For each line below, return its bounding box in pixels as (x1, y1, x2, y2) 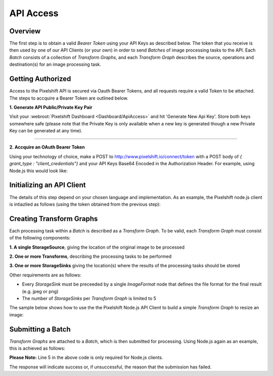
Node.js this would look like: (9, 167, 68, 174)
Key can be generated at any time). (9, 128, 83, 134)
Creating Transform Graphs (9, 214, 98, 223)
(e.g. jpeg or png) (22, 288, 59, 294)
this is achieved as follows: (9, 345, 66, 351)
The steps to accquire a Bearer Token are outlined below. (9, 95, 128, 101)
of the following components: (9, 235, 71, 241)
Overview (9, 27, 41, 35)
